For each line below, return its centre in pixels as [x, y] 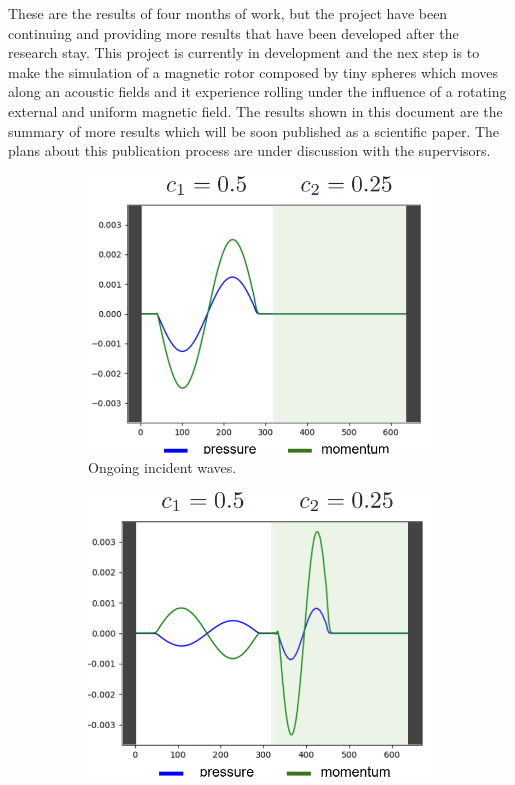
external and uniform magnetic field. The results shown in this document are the [255, 110]
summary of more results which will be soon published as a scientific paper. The [254, 130]
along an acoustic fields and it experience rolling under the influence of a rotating [257, 91]
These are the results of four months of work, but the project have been [228, 13]
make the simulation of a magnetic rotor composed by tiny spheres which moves [253, 71]
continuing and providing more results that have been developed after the [233, 32]
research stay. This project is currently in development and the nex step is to [244, 52]
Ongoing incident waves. [162, 467]
